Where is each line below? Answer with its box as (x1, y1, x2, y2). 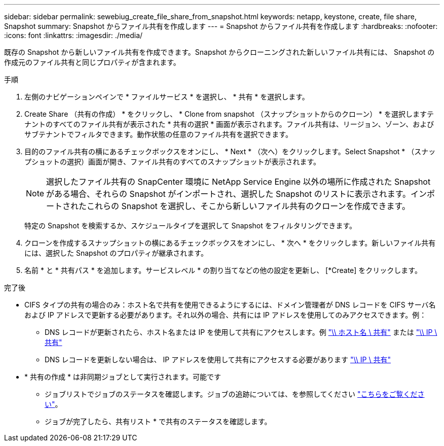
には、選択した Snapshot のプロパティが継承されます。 (24, 249, 208, 257)
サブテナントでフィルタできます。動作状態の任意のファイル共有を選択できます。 (24, 130, 292, 139)
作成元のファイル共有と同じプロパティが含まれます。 (4, 58, 180, 66)
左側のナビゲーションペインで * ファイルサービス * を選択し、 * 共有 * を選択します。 (24, 92, 309, 101)
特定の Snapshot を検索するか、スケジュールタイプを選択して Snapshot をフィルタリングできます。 (24, 221, 357, 230)
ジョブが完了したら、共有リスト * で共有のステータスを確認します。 (45, 417, 272, 426)
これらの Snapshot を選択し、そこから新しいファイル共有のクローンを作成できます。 (87, 201, 410, 211)
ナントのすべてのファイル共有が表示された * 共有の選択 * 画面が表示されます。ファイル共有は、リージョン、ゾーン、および (24, 120, 434, 128)
